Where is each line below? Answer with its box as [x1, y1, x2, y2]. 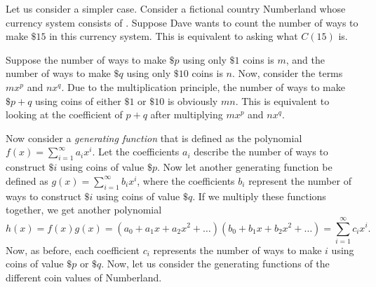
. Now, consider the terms [231, 66, 343, 80]
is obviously [167, 93, 218, 108]
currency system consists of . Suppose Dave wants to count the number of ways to [6, 15, 358, 29]
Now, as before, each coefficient [6, 242, 140, 257]
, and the [286, 52, 325, 66]
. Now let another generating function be [156, 160, 333, 174]
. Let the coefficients [92, 144, 180, 159]
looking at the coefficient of [6, 107, 123, 122]
